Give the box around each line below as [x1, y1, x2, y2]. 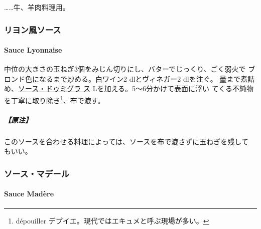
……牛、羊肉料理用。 [4, 2, 70, 12]
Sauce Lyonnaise [4, 45, 62, 55]
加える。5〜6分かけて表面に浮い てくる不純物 [104, 83, 253, 94]
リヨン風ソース [4, 23, 61, 36]
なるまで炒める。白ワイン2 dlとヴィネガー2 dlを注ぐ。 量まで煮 [39, 73, 248, 84]
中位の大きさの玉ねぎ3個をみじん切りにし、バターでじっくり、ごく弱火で [4, 64, 246, 74]
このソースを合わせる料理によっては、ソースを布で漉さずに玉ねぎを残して [4, 136, 248, 146]
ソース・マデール [4, 167, 70, 179]
